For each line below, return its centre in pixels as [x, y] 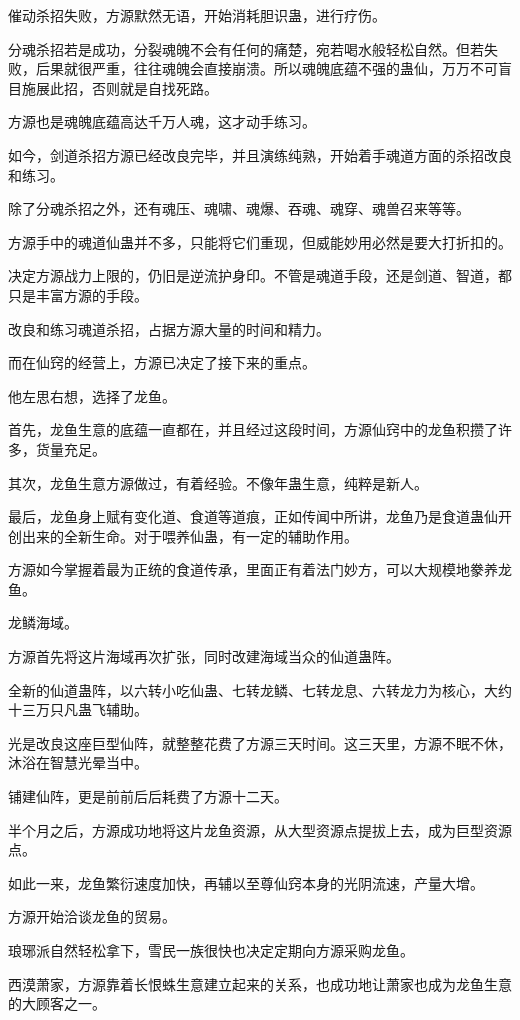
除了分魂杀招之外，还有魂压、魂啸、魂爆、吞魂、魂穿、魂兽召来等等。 [239, 208]
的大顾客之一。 [57, 1003]
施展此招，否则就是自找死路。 [119, 87]
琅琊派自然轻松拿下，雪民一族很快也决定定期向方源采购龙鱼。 [211, 950]
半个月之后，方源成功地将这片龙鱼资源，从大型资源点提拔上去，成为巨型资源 [260, 829]
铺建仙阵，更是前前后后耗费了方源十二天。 [148, 796]
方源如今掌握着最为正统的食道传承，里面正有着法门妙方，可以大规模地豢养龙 [260, 569]
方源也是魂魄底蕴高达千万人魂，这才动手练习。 [162, 121]
